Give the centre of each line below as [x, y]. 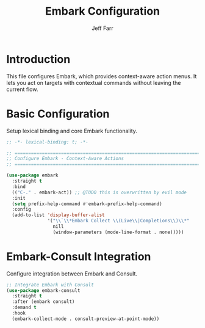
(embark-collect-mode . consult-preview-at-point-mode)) [86, 319]
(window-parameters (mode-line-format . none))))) [118, 232]
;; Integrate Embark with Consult [50, 285]
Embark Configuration [103, 11]
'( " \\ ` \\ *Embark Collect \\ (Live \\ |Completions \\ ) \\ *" [118, 221]
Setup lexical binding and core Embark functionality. [72, 131]
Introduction [38, 59]
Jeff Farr [103, 28]
